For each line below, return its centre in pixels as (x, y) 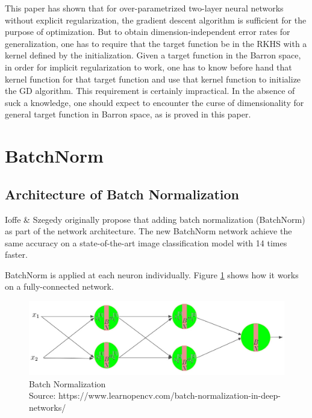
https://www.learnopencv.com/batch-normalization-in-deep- (170, 395)
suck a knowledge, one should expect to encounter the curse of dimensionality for (154, 102)
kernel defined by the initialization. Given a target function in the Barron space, (153, 55)
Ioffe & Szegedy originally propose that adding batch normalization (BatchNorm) (155, 219)
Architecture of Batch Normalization (122, 194)
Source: (42, 395)
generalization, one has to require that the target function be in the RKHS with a (156, 43)
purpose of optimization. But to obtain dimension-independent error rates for (148, 32)
